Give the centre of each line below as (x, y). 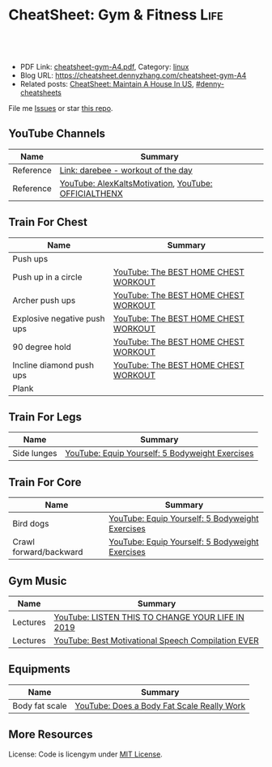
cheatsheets (41, 92)
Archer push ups (44, 300)
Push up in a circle (47, 277)
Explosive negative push (59, 318)
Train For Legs (45, 417)
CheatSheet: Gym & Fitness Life (116, 15)
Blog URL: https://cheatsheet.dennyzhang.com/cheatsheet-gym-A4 (133, 75)
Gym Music (38, 581)
